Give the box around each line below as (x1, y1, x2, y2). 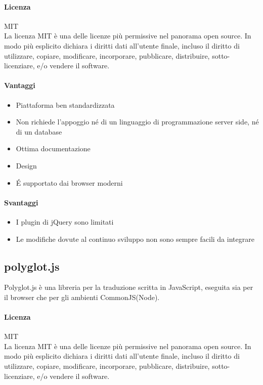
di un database (16, 126, 62, 137)
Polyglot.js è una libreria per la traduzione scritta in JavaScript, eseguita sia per (4, 282, 253, 292)
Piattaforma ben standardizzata (16, 99, 115, 110)
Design (16, 160, 37, 170)
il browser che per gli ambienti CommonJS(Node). (4, 291, 160, 302)
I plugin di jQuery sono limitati (16, 216, 114, 227)
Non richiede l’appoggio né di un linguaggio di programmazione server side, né (16, 116, 259, 127)
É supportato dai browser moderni (16, 177, 123, 188)
